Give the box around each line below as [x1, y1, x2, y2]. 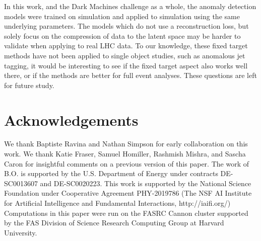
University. [4, 227, 37, 237]
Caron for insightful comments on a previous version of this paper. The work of [4, 158, 249, 169]
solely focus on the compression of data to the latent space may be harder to [4, 30, 241, 41]
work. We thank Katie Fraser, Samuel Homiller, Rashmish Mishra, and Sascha [4, 148, 246, 159]
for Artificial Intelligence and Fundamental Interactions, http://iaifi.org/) [4, 198, 231, 208]
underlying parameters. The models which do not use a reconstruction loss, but [4, 21, 249, 31]
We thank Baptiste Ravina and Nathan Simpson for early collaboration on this [4, 138, 248, 149]
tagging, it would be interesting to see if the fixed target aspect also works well [4, 60, 248, 70]
